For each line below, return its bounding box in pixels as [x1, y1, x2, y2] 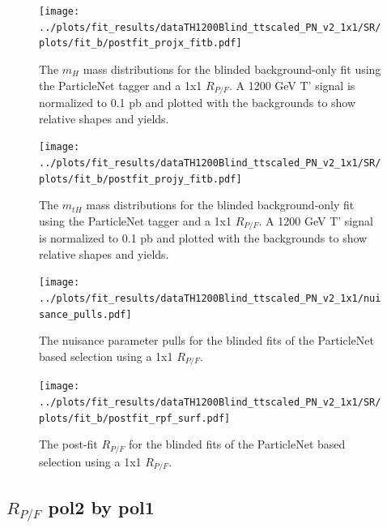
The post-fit [39, 436, 98, 453]
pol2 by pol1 [48, 494, 155, 519]
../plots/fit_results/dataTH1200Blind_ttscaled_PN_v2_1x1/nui [39, 293, 381, 305]
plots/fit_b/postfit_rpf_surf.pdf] [39, 412, 231, 424]
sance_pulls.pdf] [39, 308, 132, 320]
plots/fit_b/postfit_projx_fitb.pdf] [39, 37, 242, 49]
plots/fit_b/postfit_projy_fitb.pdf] [39, 173, 242, 185]
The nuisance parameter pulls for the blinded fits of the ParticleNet [39, 332, 374, 349]
